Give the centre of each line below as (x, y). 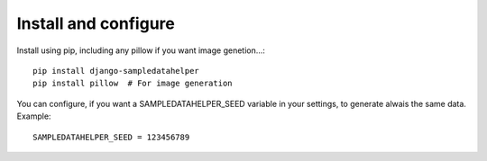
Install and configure (96, 23)
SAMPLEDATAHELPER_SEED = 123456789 (111, 137)
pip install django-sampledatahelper (116, 71)
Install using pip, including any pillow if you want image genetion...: (141, 50)
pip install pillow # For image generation (133, 84)
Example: (34, 116)
